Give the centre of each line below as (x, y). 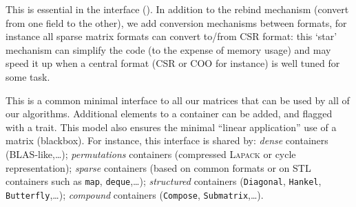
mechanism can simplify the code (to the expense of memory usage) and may (168, 49)
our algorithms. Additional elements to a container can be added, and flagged (169, 114)
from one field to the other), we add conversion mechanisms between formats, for (176, 22)
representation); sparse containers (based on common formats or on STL (158, 167)
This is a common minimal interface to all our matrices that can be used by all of (178, 100)
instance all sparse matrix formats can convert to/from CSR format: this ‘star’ (171, 36)
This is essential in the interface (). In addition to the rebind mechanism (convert (177, 9)
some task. (28, 76)
